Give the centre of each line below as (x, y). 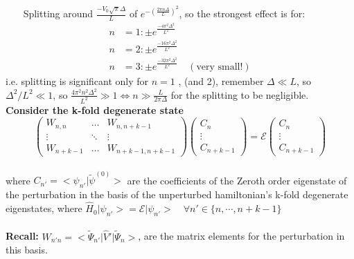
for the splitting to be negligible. (240, 94)
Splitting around (58, 13)
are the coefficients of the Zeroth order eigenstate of (237, 180)
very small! (220, 67)
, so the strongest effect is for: (242, 13)
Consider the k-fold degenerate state (95, 109)
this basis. (27, 250)
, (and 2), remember (221, 80)
